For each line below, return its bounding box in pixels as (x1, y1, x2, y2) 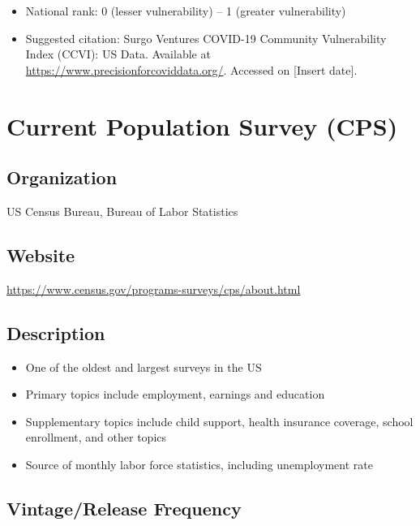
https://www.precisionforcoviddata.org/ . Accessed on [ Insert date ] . (25, 61, 358, 78)
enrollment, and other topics (25, 429, 167, 446)
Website (6, 242, 75, 267)
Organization (6, 165, 118, 190)
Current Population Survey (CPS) (6, 109, 398, 142)
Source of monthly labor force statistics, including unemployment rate (25, 455, 373, 472)
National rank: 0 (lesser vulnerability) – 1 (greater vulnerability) (25, 2, 346, 19)
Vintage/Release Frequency (6, 495, 242, 520)
